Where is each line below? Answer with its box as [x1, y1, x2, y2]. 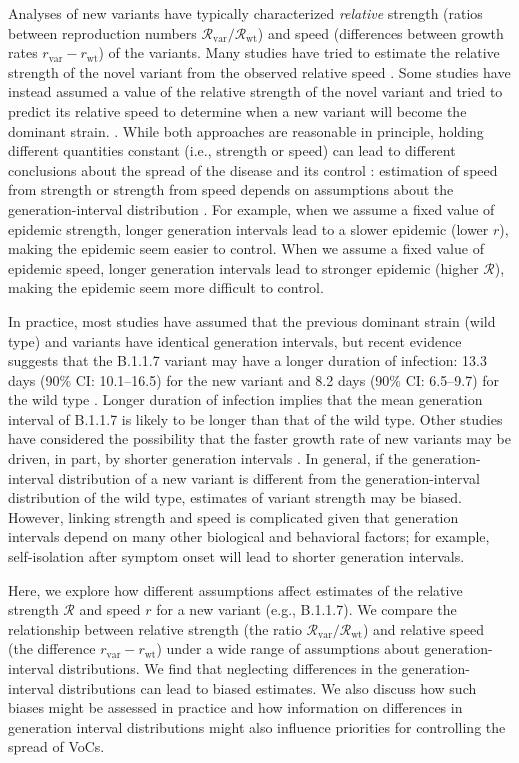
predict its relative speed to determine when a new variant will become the [8, 100, 467, 121]
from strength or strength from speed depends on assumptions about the [8, 179, 454, 200]
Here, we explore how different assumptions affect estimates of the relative [8, 579, 463, 600]
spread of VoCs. [8, 736, 105, 757]
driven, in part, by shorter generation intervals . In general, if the [8, 448, 408, 469]
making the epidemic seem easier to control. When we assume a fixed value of [8, 238, 484, 259]
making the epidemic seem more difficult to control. [8, 277, 324, 298]
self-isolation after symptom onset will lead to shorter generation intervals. [8, 546, 465, 567]
